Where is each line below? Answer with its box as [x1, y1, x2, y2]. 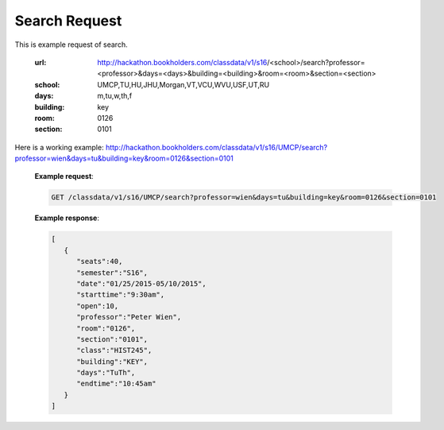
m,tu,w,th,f [97, 91, 133, 101]
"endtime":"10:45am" [76, 379, 156, 389]
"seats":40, [76, 257, 123, 266]
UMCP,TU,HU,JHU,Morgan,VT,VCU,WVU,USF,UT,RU [97, 79, 270, 89]
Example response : [34, 213, 99, 223]
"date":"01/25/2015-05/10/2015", [76, 279, 207, 288]
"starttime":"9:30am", [76, 290, 165, 300]
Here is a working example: [14, 142, 104, 152]
